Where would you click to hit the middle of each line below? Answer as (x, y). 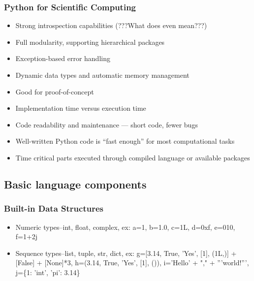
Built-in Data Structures (54, 208)
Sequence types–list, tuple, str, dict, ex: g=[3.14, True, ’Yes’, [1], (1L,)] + (126, 253)
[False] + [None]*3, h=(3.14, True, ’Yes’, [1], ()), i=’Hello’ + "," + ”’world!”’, (132, 263)
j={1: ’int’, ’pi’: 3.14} (48, 272)
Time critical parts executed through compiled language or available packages (133, 157)
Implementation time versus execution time (81, 108)
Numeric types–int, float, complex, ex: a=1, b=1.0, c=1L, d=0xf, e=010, (125, 227)
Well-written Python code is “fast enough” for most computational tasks (125, 141)
